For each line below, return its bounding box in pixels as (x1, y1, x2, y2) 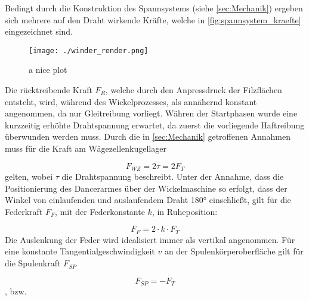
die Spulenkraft (5, 257, 61, 269)
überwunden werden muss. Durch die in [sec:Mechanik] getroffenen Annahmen (5, 130, 291, 143)
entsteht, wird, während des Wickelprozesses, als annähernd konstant (5, 95, 257, 107)
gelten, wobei (5, 170, 53, 183)
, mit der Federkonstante (55, 205, 145, 217)
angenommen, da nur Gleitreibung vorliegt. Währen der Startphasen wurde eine (5, 107, 298, 119)
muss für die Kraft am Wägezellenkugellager (5, 142, 166, 154)
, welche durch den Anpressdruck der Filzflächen (105, 84, 282, 96)
